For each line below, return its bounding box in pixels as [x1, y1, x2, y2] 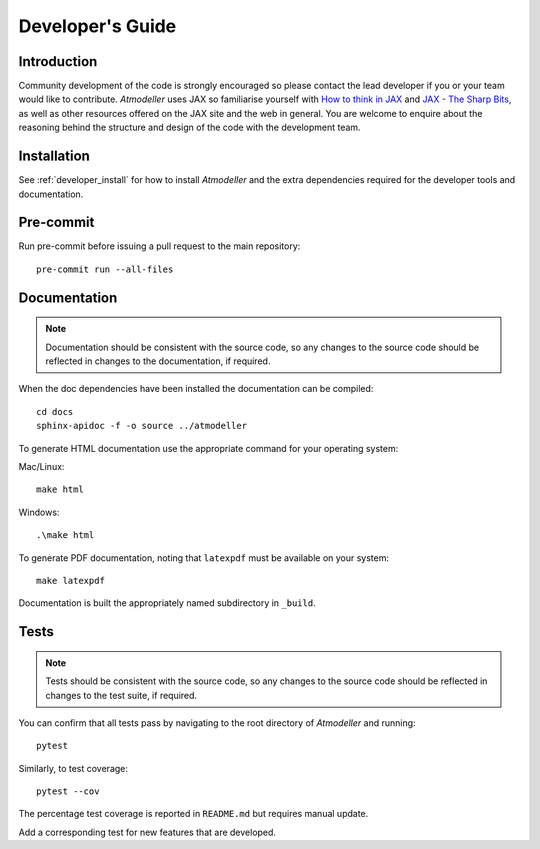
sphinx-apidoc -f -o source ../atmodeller [36, 420, 248, 432]
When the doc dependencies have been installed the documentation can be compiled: [18, 383, 374, 395]
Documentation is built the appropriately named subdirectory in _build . [18, 597, 316, 609]
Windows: [18, 506, 60, 518]
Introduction [18, 53, 98, 70]
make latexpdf [36, 575, 105, 586]
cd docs [36, 406, 74, 417]
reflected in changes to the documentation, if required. [45, 355, 271, 367]
